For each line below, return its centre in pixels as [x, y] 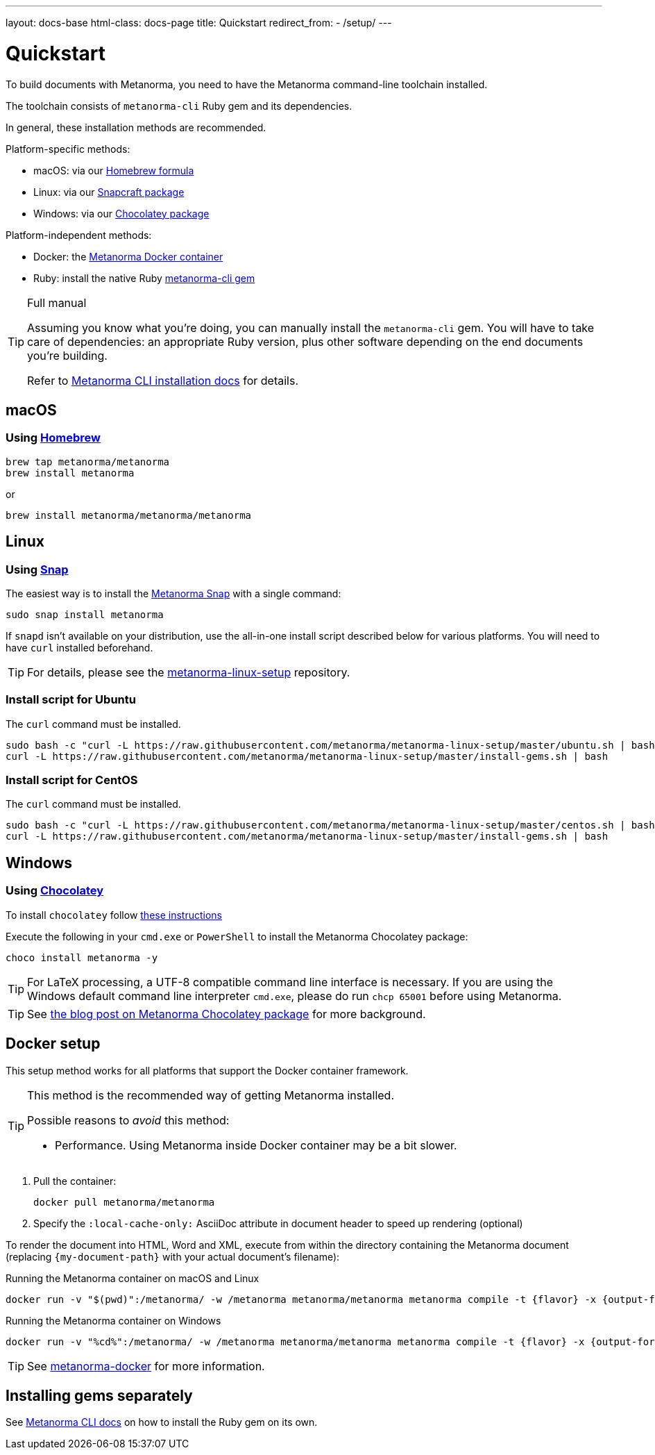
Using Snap [37, 569]
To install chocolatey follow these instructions [114, 915]
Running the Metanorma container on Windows [113, 1320]
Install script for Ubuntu [71, 700]
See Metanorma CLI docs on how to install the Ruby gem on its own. [162, 1422]
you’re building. [67, 355]
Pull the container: [75, 1181]
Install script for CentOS [72, 780]
